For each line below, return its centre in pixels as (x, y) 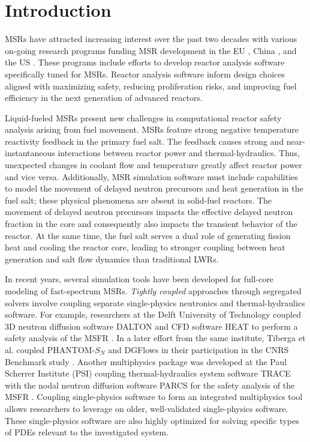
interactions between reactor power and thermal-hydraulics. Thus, (179, 153)
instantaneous (30, 153)
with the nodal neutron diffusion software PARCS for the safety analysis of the (150, 385)
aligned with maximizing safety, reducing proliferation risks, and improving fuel (151, 86)
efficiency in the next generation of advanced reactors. (104, 98)
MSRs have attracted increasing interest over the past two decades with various (151, 39)
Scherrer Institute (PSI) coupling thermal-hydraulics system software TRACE (148, 373)
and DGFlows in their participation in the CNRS (198, 349)
